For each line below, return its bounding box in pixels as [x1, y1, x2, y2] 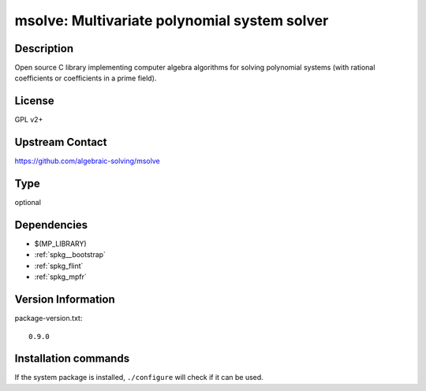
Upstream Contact [14, 136, 107, 149]
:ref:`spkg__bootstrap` [34, 250, 106, 259]
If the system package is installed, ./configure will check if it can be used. [14, 373, 263, 382]
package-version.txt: [14, 314, 83, 323]
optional [14, 198, 41, 207]
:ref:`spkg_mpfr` [34, 272, 87, 281]
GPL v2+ [14, 115, 43, 125]
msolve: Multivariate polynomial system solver [14, 12, 329, 29]
